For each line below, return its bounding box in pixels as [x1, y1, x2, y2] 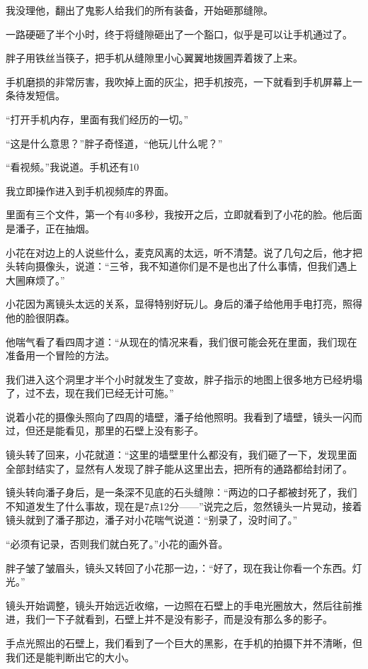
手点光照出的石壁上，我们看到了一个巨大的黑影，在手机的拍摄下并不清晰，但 [6, 636, 362, 650]
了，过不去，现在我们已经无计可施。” [6, 386, 174, 400]
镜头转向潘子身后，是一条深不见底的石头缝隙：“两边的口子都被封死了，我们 [6, 485, 357, 500]
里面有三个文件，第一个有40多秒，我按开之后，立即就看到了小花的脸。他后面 [6, 207, 362, 222]
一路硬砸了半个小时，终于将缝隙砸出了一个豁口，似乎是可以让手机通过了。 [6, 26, 352, 41]
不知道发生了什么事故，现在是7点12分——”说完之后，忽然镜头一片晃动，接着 [6, 498, 362, 513]
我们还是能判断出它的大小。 [6, 649, 134, 664]
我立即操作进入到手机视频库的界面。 [6, 183, 174, 198]
